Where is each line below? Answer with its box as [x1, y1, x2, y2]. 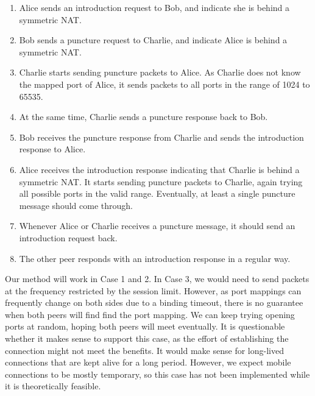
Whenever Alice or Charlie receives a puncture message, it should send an [19, 219, 296, 232]
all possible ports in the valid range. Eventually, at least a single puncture [19, 187, 296, 200]
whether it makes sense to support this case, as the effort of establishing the [5, 332, 289, 345]
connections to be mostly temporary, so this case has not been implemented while [5, 367, 310, 380]
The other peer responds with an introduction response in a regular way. [19, 252, 291, 264]
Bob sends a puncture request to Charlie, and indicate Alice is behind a [19, 34, 288, 46]
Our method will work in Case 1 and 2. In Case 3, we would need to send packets [5, 272, 310, 285]
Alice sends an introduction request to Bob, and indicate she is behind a [19, 1, 290, 13]
